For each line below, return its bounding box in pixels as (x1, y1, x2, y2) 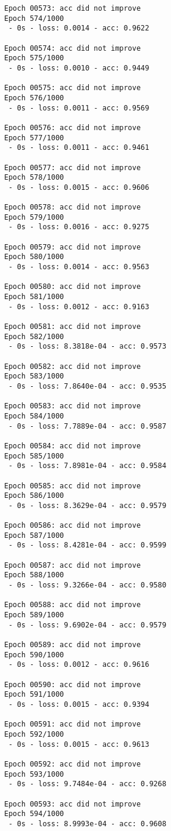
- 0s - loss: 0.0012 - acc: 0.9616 (8, 660, 150, 669)
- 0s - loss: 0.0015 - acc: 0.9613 (8, 740, 150, 749)
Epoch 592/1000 (4, 730, 64, 738)
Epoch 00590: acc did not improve (4, 680, 141, 689)
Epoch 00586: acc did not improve (4, 521, 141, 530)
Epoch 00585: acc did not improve (4, 481, 141, 490)
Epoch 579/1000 (4, 213, 64, 221)
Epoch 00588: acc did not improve (4, 601, 141, 610)
